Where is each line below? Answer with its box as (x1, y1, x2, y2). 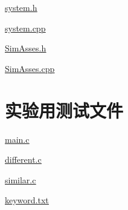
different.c (5, 153, 42, 166)
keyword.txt (5, 194, 49, 206)
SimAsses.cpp (5, 62, 55, 74)
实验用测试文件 (5, 97, 124, 122)
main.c (5, 133, 30, 145)
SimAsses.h (5, 42, 46, 54)
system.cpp (5, 21, 46, 34)
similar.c (5, 173, 36, 186)
